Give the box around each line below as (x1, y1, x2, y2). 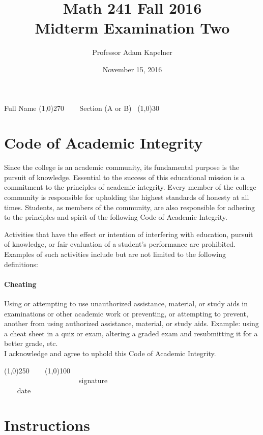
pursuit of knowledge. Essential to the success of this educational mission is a (4, 171, 245, 182)
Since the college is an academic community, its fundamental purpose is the (4, 162, 239, 172)
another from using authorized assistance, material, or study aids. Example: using (4, 318, 259, 329)
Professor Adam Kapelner (92, 47, 172, 57)
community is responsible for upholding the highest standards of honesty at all (4, 192, 249, 202)
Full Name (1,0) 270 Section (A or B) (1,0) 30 (4, 102, 159, 113)
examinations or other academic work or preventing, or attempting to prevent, (4, 308, 248, 318)
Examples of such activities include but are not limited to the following (4, 248, 226, 259)
